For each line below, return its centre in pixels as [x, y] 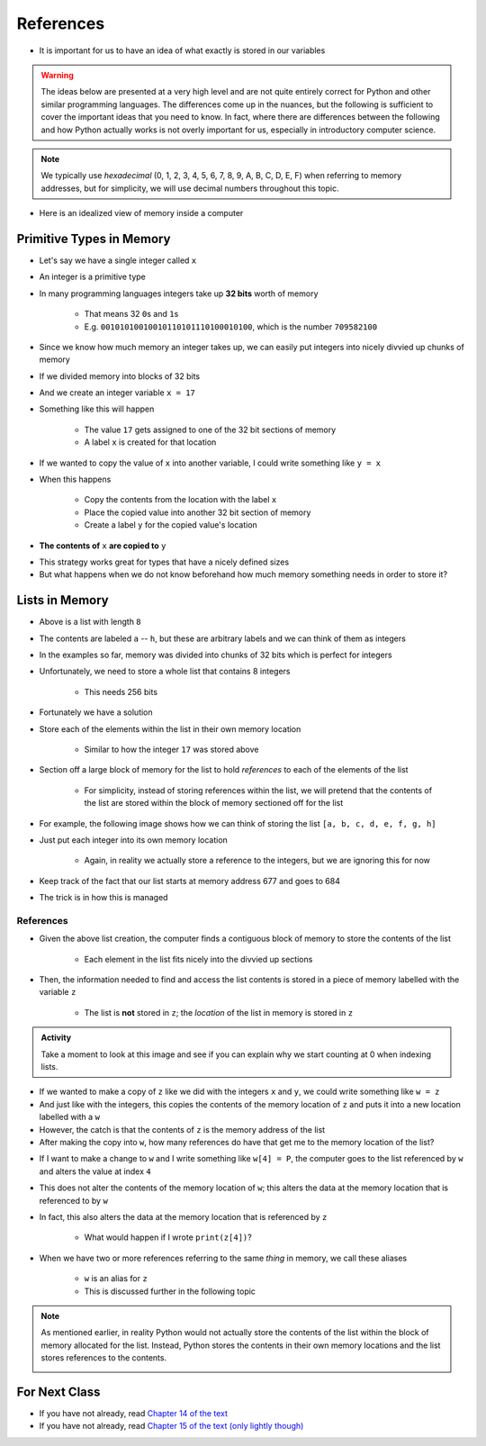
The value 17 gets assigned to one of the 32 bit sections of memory [210, 429]
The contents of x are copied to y [103, 546]
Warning [57, 75]
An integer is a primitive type [92, 277]
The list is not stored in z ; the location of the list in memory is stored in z [219, 1012]
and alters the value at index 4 [95, 1171]
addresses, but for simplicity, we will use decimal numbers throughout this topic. [190, 188]
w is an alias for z [116, 1279]
